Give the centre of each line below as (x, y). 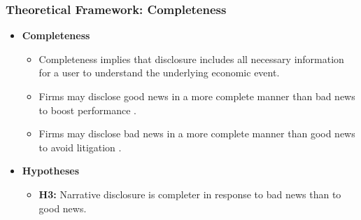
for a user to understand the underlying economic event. (159, 73)
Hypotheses (51, 171)
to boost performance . (87, 110)
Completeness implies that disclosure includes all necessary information (191, 59)
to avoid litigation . (80, 147)
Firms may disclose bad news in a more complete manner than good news (197, 133)
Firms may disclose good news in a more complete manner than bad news (197, 96)
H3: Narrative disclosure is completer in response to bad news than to (190, 194)
